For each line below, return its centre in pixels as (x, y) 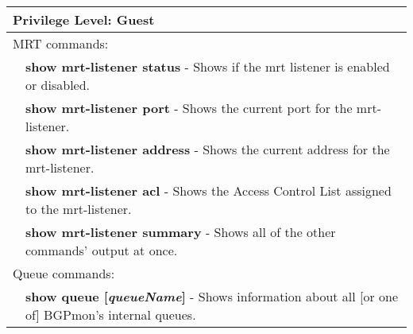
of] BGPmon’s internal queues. (111, 315)
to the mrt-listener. (79, 209)
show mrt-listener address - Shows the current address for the (208, 149)
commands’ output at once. (102, 250)
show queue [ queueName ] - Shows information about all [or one (212, 296)
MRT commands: (61, 43)
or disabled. (58, 85)
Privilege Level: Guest (84, 19)
